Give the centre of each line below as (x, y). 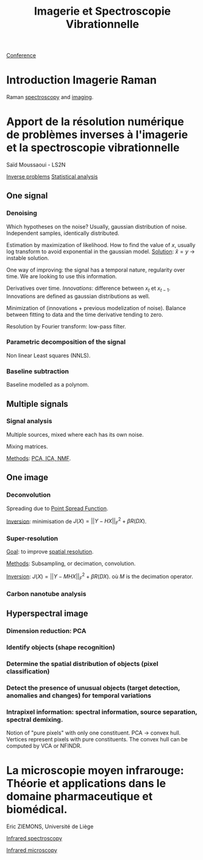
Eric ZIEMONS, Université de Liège (50, 826)
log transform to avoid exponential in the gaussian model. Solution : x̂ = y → (101, 251)
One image (27, 477)
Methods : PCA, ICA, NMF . (39, 458)
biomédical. (37, 810)
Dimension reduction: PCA (46, 631)
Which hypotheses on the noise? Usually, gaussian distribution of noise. (97, 226)
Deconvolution (28, 495)
